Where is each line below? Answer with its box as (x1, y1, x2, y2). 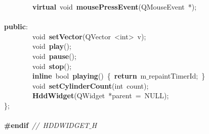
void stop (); (32, 60, 72, 71)
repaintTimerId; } (148, 71, 205, 81)
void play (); (32, 41, 71, 51)
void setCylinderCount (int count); (32, 80, 149, 91)
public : (4, 21, 28, 32)
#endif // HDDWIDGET (4, 120, 90, 130)
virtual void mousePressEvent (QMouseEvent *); (32, 2, 197, 12)
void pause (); (32, 50, 76, 61)
